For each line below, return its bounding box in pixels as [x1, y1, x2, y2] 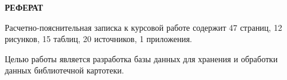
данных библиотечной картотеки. [5, 64, 124, 76]
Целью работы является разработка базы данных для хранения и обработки [5, 52, 278, 65]
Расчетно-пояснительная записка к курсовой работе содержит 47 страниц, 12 [5, 21, 282, 33]
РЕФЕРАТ [5, 1, 43, 13]
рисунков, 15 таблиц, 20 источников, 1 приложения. [5, 33, 193, 45]
